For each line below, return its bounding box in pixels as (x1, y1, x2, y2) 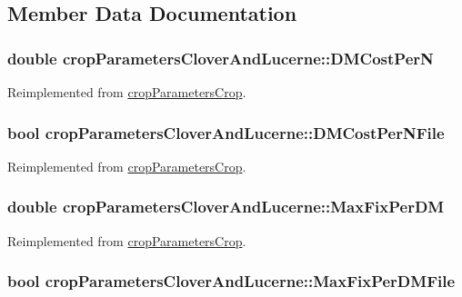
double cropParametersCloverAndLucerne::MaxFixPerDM (7, 195, 445, 218)
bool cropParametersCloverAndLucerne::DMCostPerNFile (7, 121, 445, 144)
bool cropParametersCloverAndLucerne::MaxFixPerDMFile (7, 270, 456, 292)
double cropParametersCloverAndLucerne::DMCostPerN (7, 46, 434, 69)
